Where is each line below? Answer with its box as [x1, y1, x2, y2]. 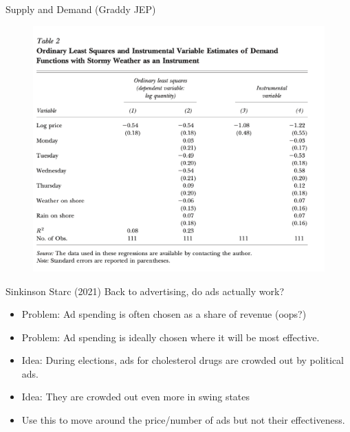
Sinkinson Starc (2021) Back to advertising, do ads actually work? [6, 283, 285, 298]
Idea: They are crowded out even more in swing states [21, 389, 250, 404]
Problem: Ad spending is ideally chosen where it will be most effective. [21, 330, 320, 344]
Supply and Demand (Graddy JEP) [6, 2, 156, 16]
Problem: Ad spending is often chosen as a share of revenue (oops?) [21, 307, 307, 321]
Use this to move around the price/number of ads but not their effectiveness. [21, 413, 345, 427]
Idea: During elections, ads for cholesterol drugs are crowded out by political [21, 353, 344, 367]
